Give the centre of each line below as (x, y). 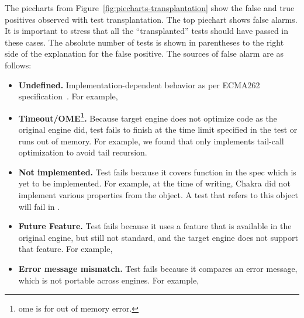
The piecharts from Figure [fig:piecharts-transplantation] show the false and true (150, 8)
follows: (18, 65)
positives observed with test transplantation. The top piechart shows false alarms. (151, 19)
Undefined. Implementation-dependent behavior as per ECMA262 (139, 84)
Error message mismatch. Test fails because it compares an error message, (158, 268)
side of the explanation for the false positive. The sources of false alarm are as (144, 53)
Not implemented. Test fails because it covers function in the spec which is (157, 172)
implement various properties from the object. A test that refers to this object (158, 194)
